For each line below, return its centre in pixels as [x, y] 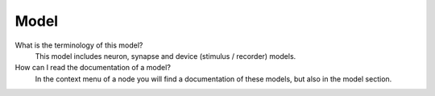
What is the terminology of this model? [79, 45]
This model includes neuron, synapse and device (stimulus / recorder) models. [166, 56]
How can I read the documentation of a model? [93, 68]
